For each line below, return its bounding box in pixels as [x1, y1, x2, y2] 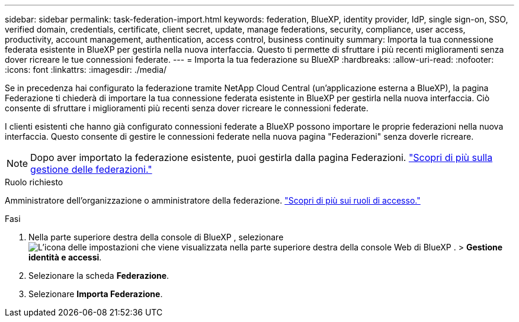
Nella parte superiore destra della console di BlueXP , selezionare [28, 232, 284, 242]
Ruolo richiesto [5, 177, 63, 187]
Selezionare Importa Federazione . [28, 289, 163, 299]
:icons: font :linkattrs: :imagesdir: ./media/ [5, 65, 167, 75]
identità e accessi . [28, 252, 102, 262]
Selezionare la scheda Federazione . [28, 271, 169, 281]
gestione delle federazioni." [30, 163, 152, 175]
